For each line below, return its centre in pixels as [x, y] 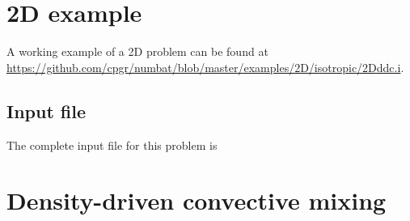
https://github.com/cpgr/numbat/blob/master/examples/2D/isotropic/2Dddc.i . [205, 67]
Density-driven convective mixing [197, 200]
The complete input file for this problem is [112, 144]
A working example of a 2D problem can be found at [137, 51]
